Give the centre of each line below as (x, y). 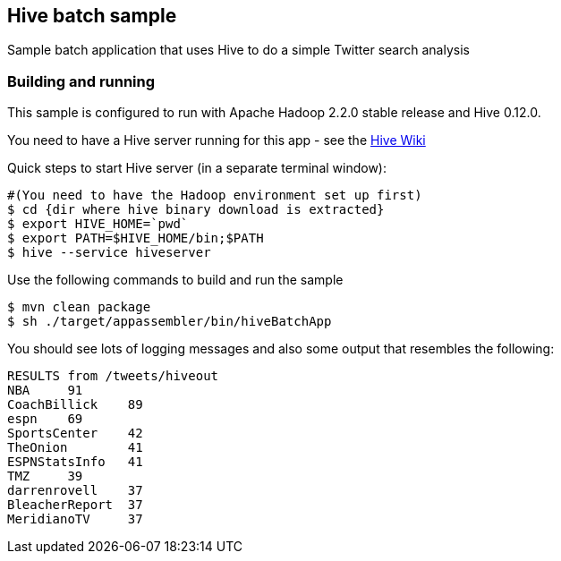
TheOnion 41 (75, 448)
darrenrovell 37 (75, 491)
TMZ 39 (45, 476)
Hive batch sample (92, 16)
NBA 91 (45, 391)
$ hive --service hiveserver (109, 253)
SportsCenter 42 (75, 433)
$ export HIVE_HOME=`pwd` (98, 224)
